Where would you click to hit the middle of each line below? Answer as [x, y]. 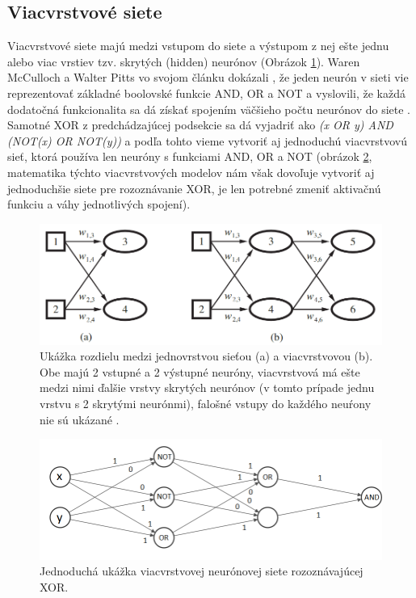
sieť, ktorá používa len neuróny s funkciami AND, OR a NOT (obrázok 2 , [190, 156]
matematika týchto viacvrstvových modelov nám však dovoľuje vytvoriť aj [191, 172]
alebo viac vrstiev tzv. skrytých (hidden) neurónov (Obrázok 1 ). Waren [184, 61]
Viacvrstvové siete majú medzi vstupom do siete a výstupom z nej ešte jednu [198, 46]
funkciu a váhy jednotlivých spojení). [99, 204]
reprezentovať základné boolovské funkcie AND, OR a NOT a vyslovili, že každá [206, 93]
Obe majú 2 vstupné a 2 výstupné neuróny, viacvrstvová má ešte [200, 371]
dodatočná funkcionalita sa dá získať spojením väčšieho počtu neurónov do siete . [209, 109]
